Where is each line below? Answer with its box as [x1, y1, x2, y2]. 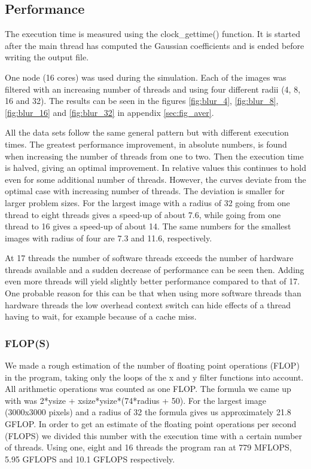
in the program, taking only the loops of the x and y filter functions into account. [5, 370, 304, 383]
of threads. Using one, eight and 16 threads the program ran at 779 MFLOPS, [5, 441, 292, 453]
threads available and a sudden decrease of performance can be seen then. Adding [5, 263, 304, 275]
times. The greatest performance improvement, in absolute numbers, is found [5, 137, 287, 150]
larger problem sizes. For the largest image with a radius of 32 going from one [5, 196, 290, 209]
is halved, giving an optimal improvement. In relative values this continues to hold [5, 161, 306, 174]
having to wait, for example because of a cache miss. [5, 310, 197, 323]
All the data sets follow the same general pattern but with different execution [5, 126, 289, 139]
